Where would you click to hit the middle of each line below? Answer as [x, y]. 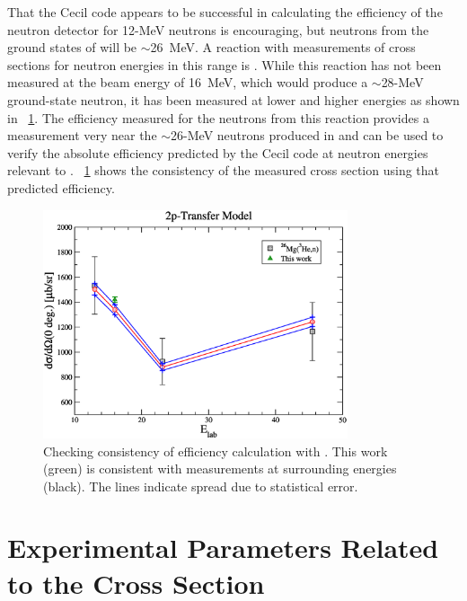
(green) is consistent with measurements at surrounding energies [220, 468]
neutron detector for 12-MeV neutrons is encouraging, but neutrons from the [218, 29]
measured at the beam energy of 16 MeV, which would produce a [188, 82]
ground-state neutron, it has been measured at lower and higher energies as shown [233, 99]
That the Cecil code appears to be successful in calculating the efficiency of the [225, 12]
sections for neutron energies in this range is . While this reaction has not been [225, 64]
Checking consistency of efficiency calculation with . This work [216, 451]
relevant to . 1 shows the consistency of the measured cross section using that [224, 170]
